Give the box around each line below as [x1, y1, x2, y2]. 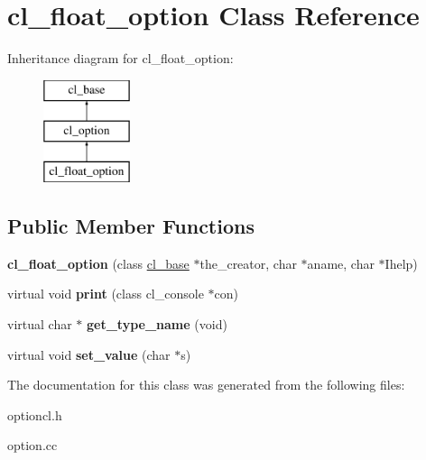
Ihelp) [384, 253, 418, 272]
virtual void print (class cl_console [7, 284, 204, 303]
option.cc [7, 436, 58, 455]
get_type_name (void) [87, 315, 227, 334]
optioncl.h [7, 405, 62, 424]
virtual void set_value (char [7, 345, 171, 363]
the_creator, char [199, 253, 297, 272]
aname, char [307, 253, 375, 272]
